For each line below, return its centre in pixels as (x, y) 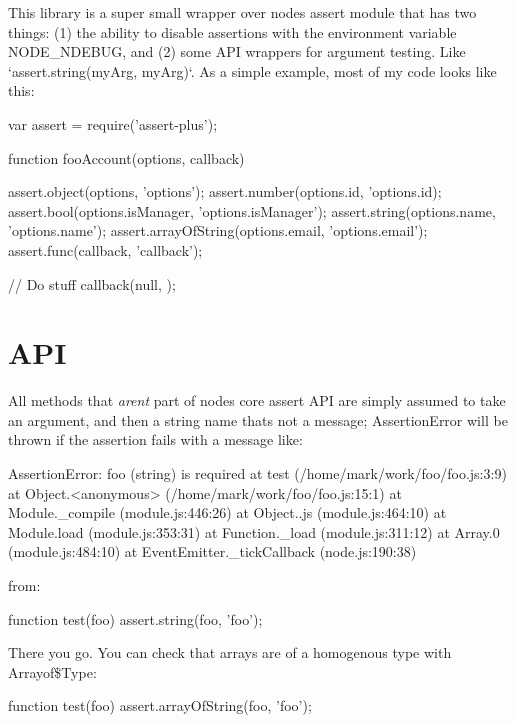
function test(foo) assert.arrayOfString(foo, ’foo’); (160, 705)
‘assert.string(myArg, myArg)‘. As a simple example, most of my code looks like (252, 70)
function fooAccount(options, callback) (126, 157)
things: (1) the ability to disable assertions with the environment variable (232, 31)
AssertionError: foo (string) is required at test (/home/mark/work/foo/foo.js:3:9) (257, 473)
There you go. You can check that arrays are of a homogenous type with (230, 652)
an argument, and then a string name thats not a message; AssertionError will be (258, 419)
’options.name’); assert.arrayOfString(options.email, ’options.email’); (218, 230)
